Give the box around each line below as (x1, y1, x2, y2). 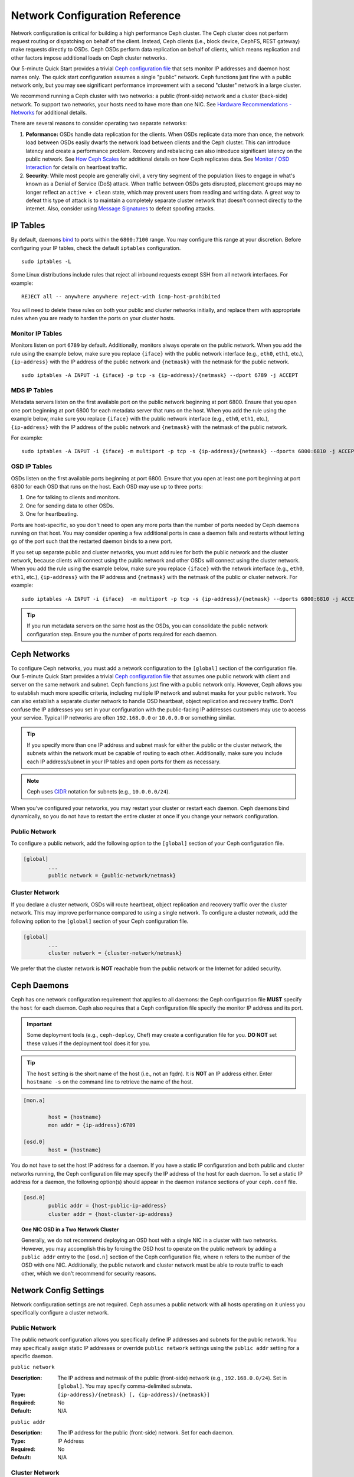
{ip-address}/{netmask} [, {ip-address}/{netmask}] (57, 1391, 211, 1398)
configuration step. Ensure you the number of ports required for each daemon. (27, 630, 218, 637)
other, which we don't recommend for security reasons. (21, 1270, 156, 1277)
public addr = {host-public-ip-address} (48, 1202, 167, 1209)
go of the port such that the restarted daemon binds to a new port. (11, 538, 172, 545)
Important (27, 1021, 53, 1028)
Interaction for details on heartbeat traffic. (25, 164, 128, 171)
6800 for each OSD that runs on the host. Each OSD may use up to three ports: (11, 483, 203, 490)
